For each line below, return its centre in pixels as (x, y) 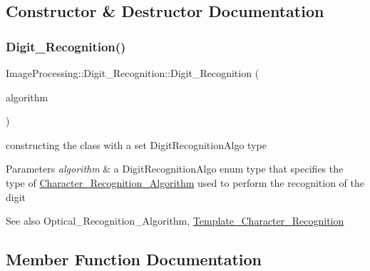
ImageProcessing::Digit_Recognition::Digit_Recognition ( (133, 73)
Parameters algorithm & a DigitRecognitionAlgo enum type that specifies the (175, 169)
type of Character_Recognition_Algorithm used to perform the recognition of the (185, 182)
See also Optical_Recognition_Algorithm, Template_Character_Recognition (175, 221)
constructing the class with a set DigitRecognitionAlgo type (136, 144)
